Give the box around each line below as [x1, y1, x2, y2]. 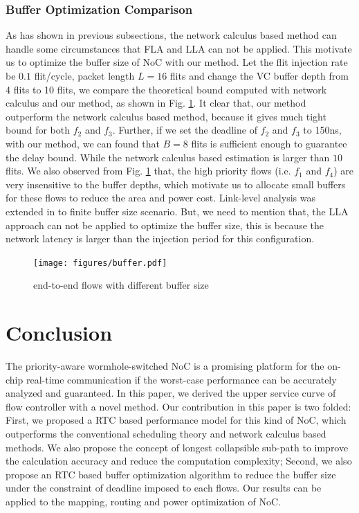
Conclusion [6, 318, 113, 347]
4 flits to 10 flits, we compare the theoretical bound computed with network [6, 82, 327, 96]
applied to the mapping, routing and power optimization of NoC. [6, 494, 281, 509]
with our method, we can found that [6, 136, 160, 150]
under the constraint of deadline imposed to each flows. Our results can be [6, 480, 322, 495]
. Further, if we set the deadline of [112, 123, 257, 137]
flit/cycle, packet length [34, 69, 135, 82]
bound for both [6, 123, 71, 137]
